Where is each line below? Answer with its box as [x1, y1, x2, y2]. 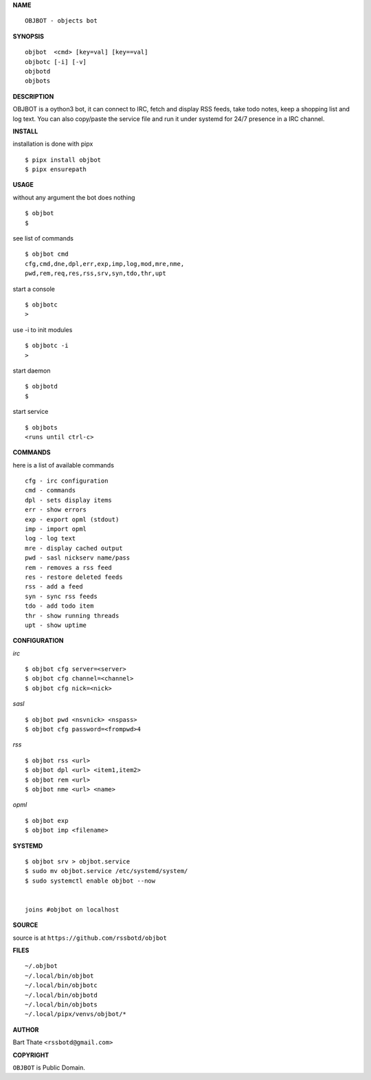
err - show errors [25, 506, 87, 514]
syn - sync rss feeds [25, 592, 98, 600]
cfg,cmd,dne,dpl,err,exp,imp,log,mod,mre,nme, [25, 260, 185, 267]
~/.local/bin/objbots [25, 1001, 98, 1009]
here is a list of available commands [12, 461, 115, 469]
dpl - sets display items [25, 496, 113, 504]
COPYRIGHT [12, 1050, 49, 1059]
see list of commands [12, 234, 74, 243]
